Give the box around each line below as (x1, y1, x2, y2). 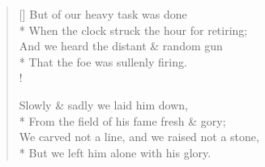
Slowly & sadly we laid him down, (19, 96, 188, 113)
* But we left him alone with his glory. (19, 143, 212, 161)
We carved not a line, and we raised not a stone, (19, 128, 259, 145)
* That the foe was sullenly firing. (19, 53, 187, 70)
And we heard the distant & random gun (19, 37, 223, 54)
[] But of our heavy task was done (19, 6, 187, 22)
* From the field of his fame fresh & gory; (19, 112, 226, 129)
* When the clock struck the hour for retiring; (19, 21, 248, 38)
